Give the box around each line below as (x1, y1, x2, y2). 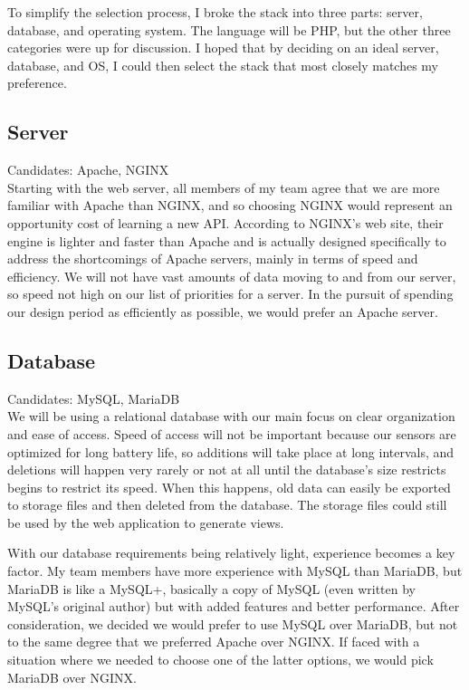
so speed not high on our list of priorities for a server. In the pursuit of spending (7, 284, 454, 303)
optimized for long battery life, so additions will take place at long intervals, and (7, 442, 455, 461)
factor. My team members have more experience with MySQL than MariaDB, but (7, 561, 463, 580)
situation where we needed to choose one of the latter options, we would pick (7, 650, 434, 669)
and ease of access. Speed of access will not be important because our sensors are (7, 424, 456, 443)
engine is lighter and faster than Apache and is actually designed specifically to (7, 231, 446, 250)
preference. (7, 73, 67, 92)
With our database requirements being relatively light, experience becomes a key (7, 543, 455, 562)
